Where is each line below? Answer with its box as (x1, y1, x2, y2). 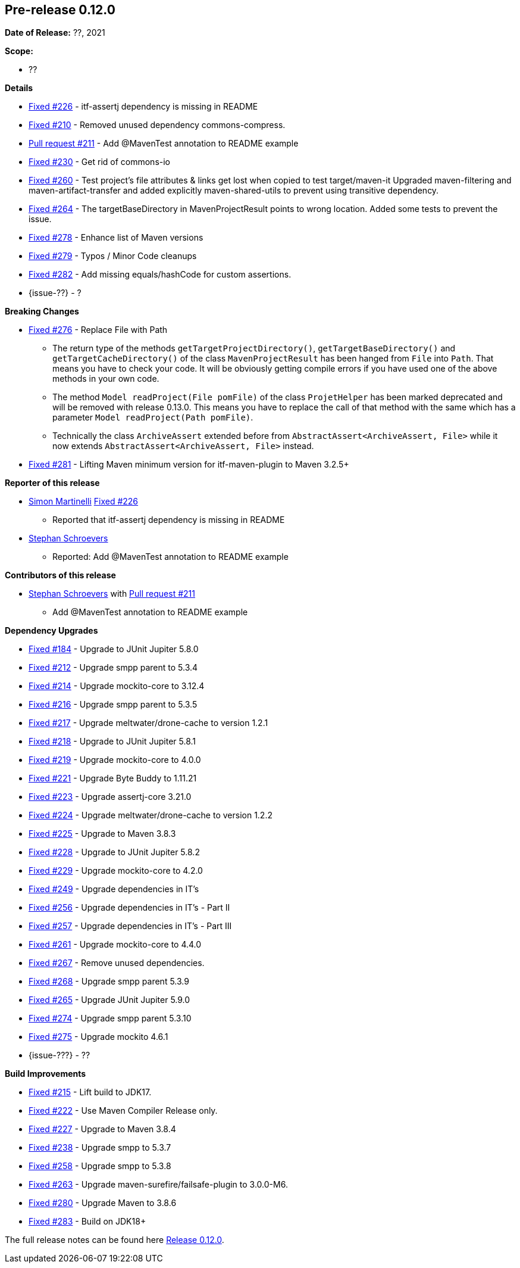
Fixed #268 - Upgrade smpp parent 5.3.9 (29, 976, 189, 987)
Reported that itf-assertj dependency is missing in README (52, 515, 285, 525)
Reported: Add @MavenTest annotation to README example (52, 552, 289, 562)
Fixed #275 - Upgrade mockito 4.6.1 (29, 1032, 168, 1042)
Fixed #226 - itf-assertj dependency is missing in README (29, 101, 258, 112)
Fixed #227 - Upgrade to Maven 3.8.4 (29, 1124, 176, 1135)
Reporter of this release (5, 478, 100, 488)
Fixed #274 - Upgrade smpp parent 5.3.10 (29, 1013, 192, 1024)
